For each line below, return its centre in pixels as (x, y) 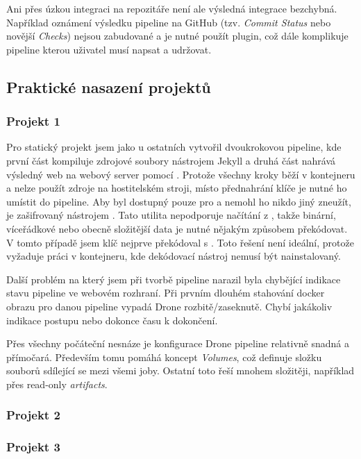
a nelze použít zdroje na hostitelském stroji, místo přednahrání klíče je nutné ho (177, 188)
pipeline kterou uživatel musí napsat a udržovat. (109, 49)
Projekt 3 (33, 447)
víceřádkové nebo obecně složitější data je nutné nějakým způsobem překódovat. (177, 228)
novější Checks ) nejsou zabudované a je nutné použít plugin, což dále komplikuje (177, 36)
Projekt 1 (33, 121)
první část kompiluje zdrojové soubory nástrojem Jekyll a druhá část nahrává (171, 160)
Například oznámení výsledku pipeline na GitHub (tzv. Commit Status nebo (169, 22)
